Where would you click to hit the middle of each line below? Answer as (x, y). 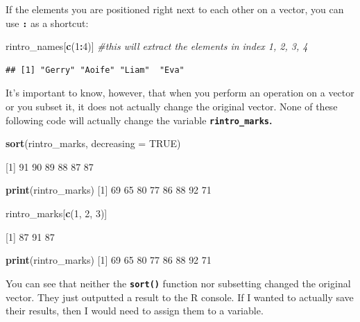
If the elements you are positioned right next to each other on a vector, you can (175, 9)
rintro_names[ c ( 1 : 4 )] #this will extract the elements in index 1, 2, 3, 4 (157, 46)
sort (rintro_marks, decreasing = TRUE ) (93, 143)
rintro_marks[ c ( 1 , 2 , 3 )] (57, 213)
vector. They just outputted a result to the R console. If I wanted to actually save (180, 297)
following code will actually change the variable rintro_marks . (139, 120)
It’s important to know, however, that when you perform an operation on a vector (180, 93)
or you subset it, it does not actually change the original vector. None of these (172, 107)
